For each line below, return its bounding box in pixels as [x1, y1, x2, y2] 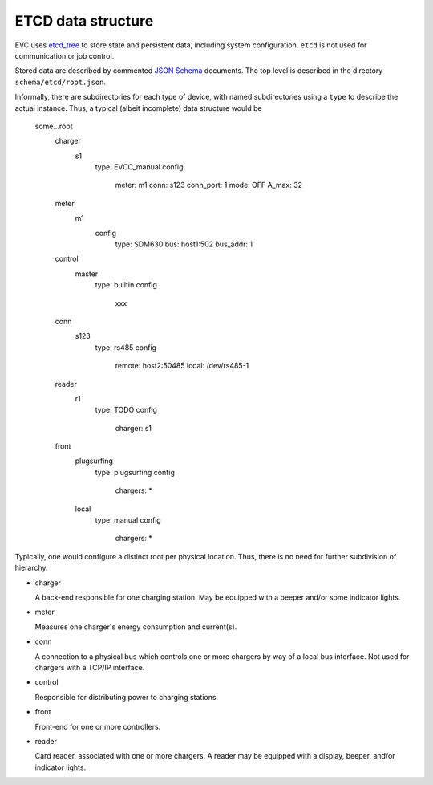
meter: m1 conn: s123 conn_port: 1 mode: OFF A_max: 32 [115, 181, 303, 190]
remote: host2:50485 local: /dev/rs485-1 [115, 361, 249, 371]
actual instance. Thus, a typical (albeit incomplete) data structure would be [14, 103, 262, 112]
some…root [34, 121, 73, 131]
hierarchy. [14, 563, 48, 573]
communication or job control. [14, 51, 115, 60]
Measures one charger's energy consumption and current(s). [34, 622, 237, 632]
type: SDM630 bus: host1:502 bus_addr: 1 [115, 239, 253, 249]
